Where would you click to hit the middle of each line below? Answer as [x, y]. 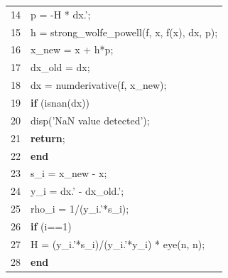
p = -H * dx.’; [61, 14]
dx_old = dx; [60, 67]
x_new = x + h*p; [72, 49]
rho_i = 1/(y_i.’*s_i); [80, 209]
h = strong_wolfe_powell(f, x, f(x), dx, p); [124, 32]
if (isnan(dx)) [60, 102]
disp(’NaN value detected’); [90, 120]
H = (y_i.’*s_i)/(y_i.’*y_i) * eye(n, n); [118, 244]
